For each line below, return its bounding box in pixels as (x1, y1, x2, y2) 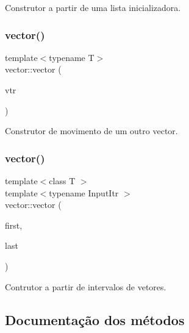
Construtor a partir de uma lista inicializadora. (5, 1, 181, 13)
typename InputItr (49, 186, 119, 199)
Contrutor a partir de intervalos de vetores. (5, 280, 166, 293)
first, (5, 218, 23, 231)
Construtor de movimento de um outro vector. (5, 124, 178, 137)
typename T (49, 51, 94, 63)
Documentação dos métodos (5, 310, 185, 329)
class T (49, 174, 76, 187)
